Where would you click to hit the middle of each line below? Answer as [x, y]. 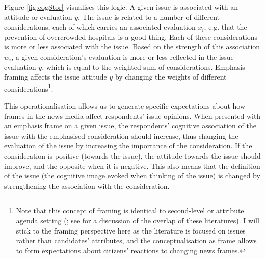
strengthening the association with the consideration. [87, 185]
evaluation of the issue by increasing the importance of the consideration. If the [128, 146]
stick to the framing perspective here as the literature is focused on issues [131, 230]
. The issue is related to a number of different [149, 17]
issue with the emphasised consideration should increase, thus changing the [121, 135]
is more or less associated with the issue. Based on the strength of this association [132, 47]
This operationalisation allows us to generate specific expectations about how [125, 106]
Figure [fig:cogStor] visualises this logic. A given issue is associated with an [121, 7]
